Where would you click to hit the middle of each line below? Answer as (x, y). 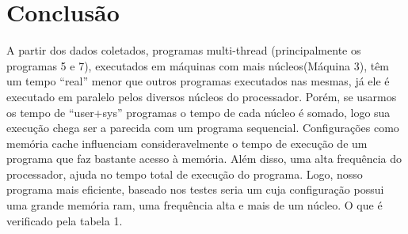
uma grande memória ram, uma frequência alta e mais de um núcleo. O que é (194, 205)
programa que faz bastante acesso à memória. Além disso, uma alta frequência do (204, 159)
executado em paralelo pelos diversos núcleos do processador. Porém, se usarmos (202, 96)
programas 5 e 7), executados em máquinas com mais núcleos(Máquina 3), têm (198, 65)
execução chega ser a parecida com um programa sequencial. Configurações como (203, 128)
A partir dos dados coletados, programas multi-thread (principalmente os (184, 50)
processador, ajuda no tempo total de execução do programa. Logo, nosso (185, 174)
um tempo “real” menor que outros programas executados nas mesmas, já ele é (198, 81)
